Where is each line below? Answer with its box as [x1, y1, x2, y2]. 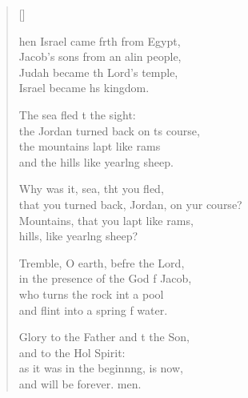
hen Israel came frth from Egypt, [18, 32, 181, 49]
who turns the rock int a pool [18, 285, 164, 302]
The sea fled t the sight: [18, 106, 136, 123]
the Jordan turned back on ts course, [18, 122, 200, 139]
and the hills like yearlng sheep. [18, 153, 174, 170]
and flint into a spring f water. [18, 301, 168, 318]
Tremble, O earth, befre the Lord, [18, 254, 185, 271]
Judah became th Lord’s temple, [18, 63, 178, 80]
